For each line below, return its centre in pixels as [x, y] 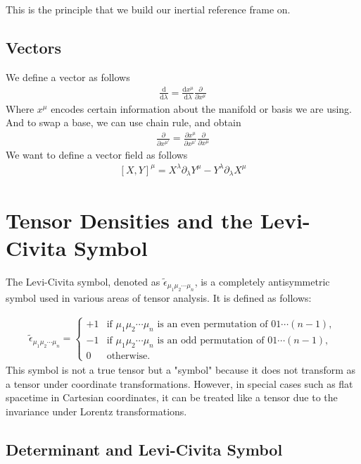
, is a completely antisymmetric [262, 281]
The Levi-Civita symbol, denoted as [83, 281]
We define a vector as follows [68, 77]
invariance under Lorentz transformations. [96, 411]
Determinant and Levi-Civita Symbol [144, 449]
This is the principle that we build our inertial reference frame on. [148, 9]
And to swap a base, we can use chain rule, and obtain [123, 122]
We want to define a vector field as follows [97, 154]
